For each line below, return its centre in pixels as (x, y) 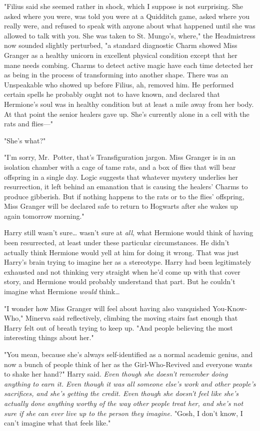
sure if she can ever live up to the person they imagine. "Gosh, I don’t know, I (123, 413)
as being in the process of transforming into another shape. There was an (116, 75)
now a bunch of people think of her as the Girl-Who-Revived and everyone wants (128, 364)
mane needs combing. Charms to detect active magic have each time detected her (129, 65)
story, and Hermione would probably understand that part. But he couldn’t (120, 281)
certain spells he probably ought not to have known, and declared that (112, 94)
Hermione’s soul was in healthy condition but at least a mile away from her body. (129, 104)
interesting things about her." (49, 337)
